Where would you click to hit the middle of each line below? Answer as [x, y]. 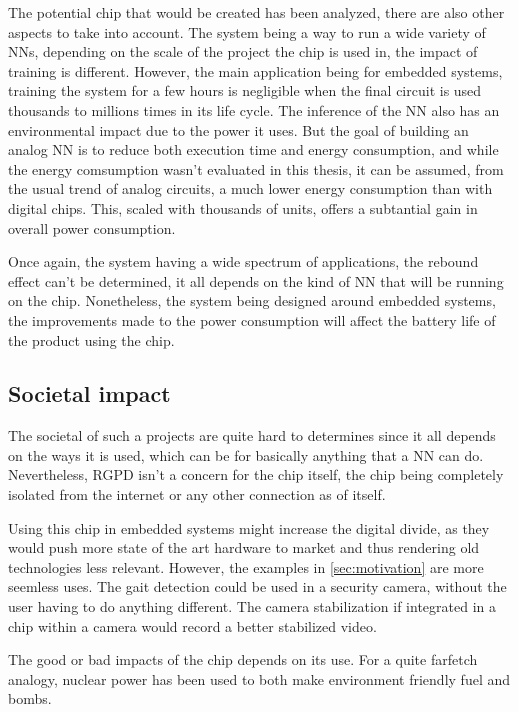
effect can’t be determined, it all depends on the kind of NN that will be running [256, 280]
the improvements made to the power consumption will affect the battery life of [252, 319]
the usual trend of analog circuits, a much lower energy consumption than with [250, 188]
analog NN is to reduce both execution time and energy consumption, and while [253, 149]
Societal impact [89, 393]
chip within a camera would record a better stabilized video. [192, 625]
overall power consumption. [92, 227]
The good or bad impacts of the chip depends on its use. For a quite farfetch [243, 659]
